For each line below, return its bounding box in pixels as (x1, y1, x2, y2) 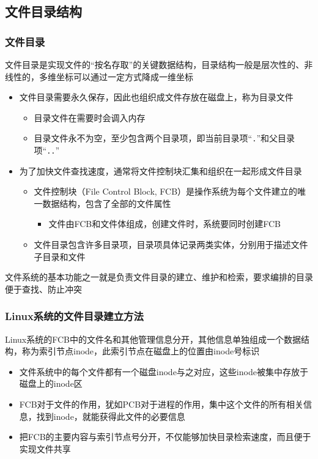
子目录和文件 (34, 250, 86, 263)
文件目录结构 (5, 2, 82, 21)
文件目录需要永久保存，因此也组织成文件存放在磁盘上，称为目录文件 (19, 91, 294, 103)
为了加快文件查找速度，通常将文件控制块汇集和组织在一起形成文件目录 (19, 164, 302, 177)
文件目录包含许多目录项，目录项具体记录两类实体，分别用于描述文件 (34, 238, 308, 251)
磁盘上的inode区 (19, 377, 83, 390)
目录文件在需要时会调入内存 (34, 111, 146, 124)
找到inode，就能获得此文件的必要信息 (36, 409, 185, 422)
